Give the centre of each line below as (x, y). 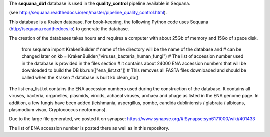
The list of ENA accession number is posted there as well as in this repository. (89, 128)
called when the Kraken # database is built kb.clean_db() (80, 77)
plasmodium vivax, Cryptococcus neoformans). (58, 110)
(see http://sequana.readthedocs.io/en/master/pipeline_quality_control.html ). (88, 13)
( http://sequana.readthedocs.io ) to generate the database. (69, 29)
